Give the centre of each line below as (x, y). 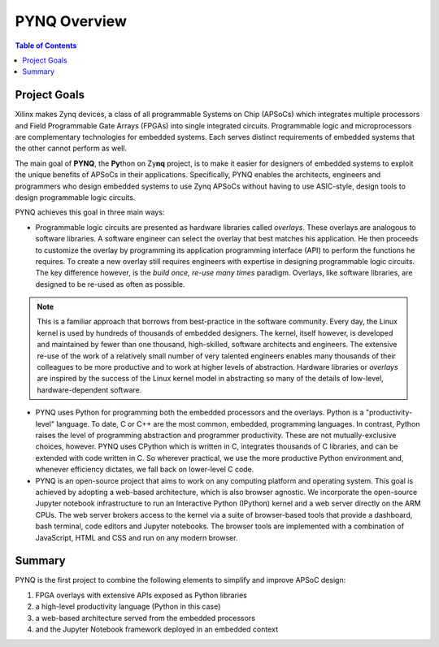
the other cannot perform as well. (71, 148)
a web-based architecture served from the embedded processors (146, 618)
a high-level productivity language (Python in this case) (128, 606)
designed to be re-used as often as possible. (111, 284)
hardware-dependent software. (89, 389)
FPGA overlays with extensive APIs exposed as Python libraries (141, 595)
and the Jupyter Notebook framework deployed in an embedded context (156, 629)
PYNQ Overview (71, 21)
